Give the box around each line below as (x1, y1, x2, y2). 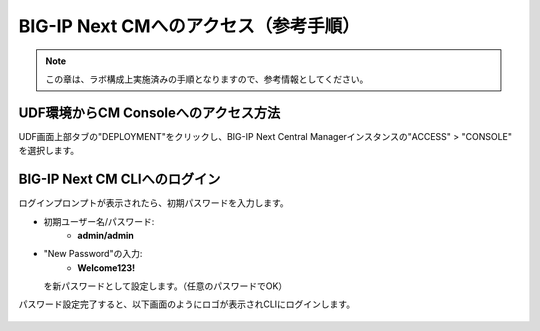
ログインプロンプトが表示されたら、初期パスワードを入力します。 (18, 197, 289, 209)
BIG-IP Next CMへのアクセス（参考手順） (18, 15, 360, 37)
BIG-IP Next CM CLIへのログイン (18, 171, 221, 188)
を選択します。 (18, 145, 80, 157)
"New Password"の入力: (43, 248, 143, 260)
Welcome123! (77, 261, 136, 274)
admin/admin (77, 229, 134, 241)
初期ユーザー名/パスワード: (43, 215, 155, 227)
